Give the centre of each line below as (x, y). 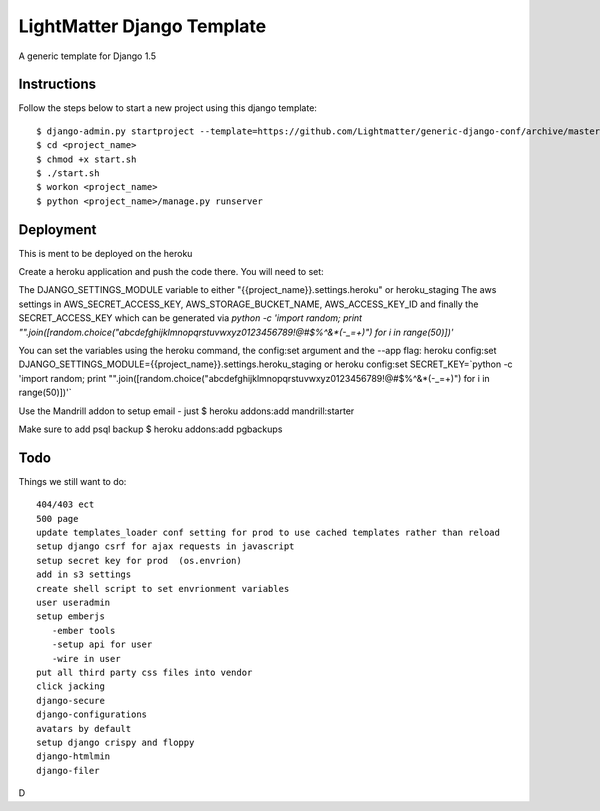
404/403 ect (65, 504)
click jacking (70, 686)
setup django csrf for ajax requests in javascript (165, 546)
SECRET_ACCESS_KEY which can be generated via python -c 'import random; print (190, 318)
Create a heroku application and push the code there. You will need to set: (171, 272)
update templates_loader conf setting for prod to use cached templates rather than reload (268, 533)
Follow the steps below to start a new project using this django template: (167, 108)
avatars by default (84, 728)
